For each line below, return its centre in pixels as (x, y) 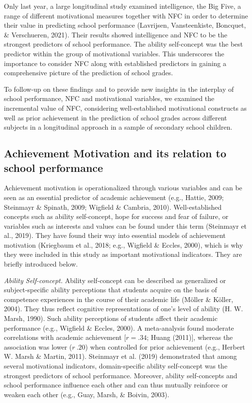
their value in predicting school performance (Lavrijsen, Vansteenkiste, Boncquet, (125, 25)
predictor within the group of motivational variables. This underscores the (114, 53)
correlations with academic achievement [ (65, 337)
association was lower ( (38, 346)
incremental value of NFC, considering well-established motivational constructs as (126, 108)
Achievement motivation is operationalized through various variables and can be (123, 188)
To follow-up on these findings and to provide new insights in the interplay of (119, 89)
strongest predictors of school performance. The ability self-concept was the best (124, 44)
